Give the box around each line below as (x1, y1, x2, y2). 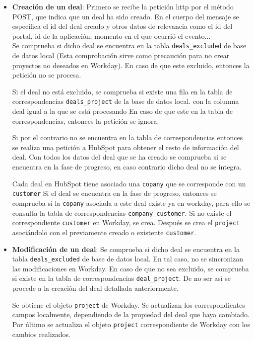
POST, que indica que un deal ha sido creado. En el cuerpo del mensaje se (12, 11, 239, 21)
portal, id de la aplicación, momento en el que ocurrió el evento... (12, 30, 211, 41)
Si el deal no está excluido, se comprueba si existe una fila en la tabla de (12, 86, 233, 96)
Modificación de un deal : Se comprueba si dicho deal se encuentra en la (12, 244, 240, 254)
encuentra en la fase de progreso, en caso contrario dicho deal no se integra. (12, 162, 242, 172)
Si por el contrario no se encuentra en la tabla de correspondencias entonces (12, 132, 243, 143)
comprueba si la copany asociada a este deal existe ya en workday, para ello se (12, 197, 251, 208)
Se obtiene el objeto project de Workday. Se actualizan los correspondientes (12, 299, 245, 310)
